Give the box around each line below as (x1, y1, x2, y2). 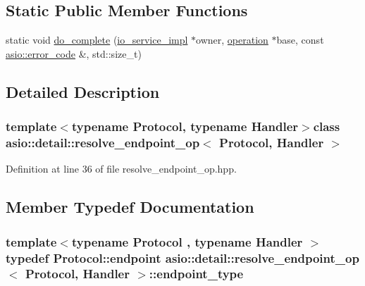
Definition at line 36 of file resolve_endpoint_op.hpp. (6, 161, 237, 176)
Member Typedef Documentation (6, 196, 254, 218)
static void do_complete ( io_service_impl (6, 32, 188, 47)
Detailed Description (6, 80, 160, 102)
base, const (276, 32, 324, 47)
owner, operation (196, 32, 268, 47)
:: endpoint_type (149, 265, 244, 282)
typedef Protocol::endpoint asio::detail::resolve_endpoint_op (6, 249, 359, 266)
